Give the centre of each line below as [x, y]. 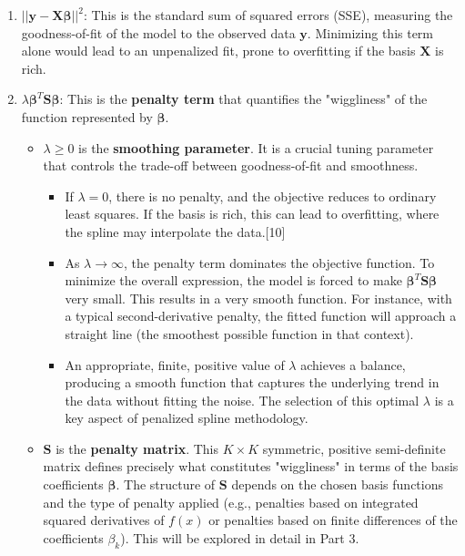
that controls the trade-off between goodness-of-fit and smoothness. [231, 165]
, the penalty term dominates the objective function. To [279, 262]
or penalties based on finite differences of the [333, 520]
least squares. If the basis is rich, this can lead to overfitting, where [252, 214]
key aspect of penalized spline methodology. [187, 418]
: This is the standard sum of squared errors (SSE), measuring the [268, 15]
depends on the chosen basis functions [337, 484]
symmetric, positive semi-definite [354, 448]
